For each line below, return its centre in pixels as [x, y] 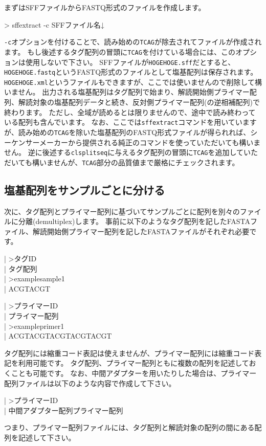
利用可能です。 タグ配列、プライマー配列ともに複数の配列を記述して [134, 363]
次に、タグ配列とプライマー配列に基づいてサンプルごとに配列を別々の [122, 211]
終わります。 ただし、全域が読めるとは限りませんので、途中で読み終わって [130, 112]
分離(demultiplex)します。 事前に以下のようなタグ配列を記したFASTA [134, 221]
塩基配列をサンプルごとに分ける [85, 189]
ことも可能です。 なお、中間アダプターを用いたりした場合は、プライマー [134, 373]
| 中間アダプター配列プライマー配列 [64, 410]
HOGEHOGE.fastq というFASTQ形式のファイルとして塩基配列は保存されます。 [131, 72]
